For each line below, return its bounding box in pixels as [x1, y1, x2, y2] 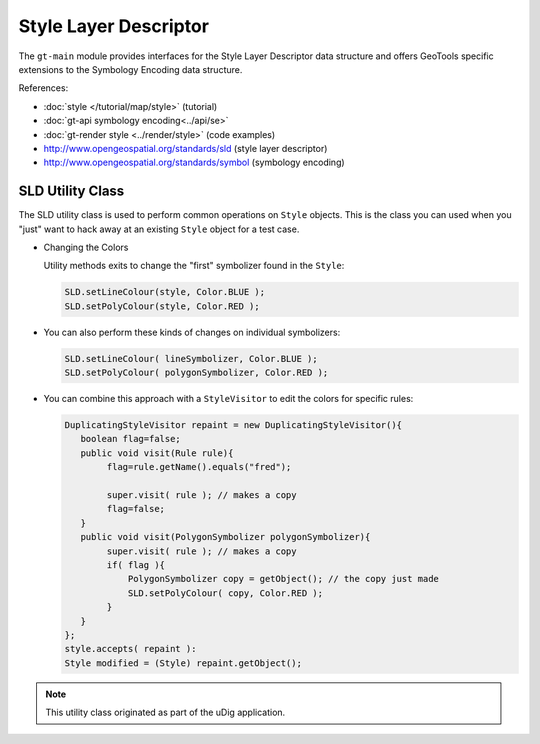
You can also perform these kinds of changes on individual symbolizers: [43, 326, 341, 338]
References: [18, 82, 69, 94]
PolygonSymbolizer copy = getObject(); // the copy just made [127, 573, 440, 585]
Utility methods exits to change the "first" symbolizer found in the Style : [43, 260, 345, 272]
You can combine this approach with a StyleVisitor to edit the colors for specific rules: [43, 393, 414, 405]
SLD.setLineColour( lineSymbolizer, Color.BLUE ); [64, 353, 319, 364]
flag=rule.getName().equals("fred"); [106, 461, 292, 473]
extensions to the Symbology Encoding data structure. [18, 63, 243, 75]
